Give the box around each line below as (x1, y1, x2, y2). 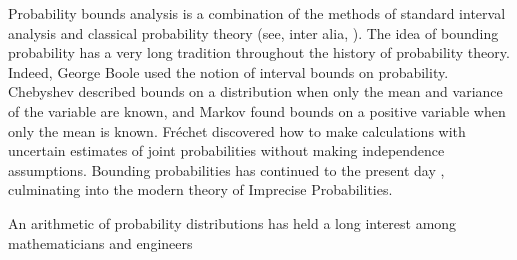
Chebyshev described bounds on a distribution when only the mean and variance (8, 81, 503, 102)
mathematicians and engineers (8, 232, 193, 253)
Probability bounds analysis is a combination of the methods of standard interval (8, 3, 506, 23)
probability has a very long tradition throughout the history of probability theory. (8, 42, 510, 63)
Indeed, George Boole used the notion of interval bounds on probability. (8, 61, 449, 82)
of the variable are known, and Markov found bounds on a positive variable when (8, 100, 506, 121)
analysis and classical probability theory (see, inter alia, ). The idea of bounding (8, 22, 499, 43)
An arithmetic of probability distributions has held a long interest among (8, 212, 457, 233)
